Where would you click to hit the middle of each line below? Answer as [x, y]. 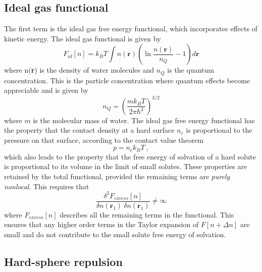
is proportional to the [219, 130]
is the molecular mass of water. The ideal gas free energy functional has [144, 120]
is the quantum [191, 70]
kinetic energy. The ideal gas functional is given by [83, 38]
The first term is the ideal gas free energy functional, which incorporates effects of [131, 29]
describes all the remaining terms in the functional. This [147, 214]
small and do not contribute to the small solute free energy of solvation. [115, 234]
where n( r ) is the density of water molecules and [79, 70]
